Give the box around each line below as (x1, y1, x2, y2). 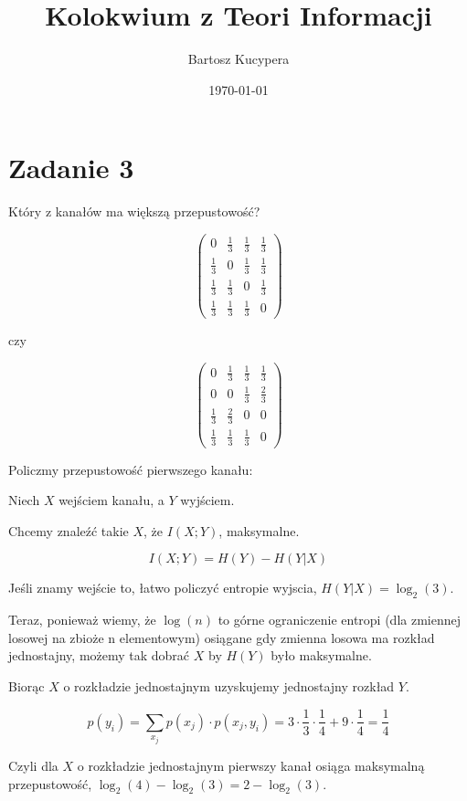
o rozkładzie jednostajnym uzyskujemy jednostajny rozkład (63, 676, 395, 695)
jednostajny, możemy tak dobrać (8, 646, 190, 665)
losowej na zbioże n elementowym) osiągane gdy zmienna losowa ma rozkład (8, 627, 435, 647)
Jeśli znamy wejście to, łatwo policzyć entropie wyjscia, (8, 578, 317, 597)
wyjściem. (180, 490, 235, 510)
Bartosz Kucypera (187, 49, 290, 69)
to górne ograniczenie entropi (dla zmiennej (218, 610, 461, 629)
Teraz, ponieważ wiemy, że (8, 610, 156, 629)
